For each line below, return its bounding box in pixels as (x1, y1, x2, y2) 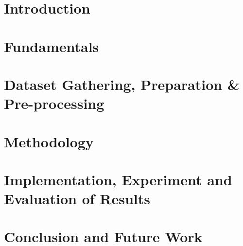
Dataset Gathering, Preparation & (4, 74, 240, 94)
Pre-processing (4, 93, 104, 113)
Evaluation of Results (4, 189, 151, 209)
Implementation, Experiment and (4, 169, 232, 189)
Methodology (4, 131, 94, 151)
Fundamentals (4, 36, 99, 56)
